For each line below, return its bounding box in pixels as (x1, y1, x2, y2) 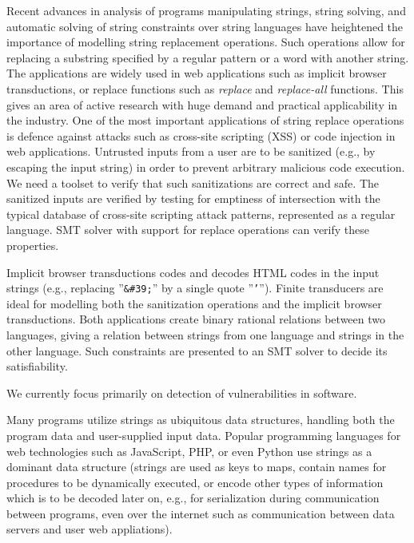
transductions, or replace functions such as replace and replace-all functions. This (6, 80, 404, 97)
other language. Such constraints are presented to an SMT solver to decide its (6, 342, 388, 359)
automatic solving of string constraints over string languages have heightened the (6, 18, 404, 34)
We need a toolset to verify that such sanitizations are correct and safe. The (6, 174, 380, 191)
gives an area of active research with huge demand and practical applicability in (6, 96, 398, 113)
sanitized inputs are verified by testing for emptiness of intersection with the (6, 190, 380, 207)
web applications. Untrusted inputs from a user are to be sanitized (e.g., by (6, 143, 376, 160)
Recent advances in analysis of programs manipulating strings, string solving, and (6, 2, 406, 18)
